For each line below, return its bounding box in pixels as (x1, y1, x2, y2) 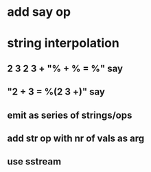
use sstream (7, 156, 62, 168)
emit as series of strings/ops (7, 109, 132, 121)
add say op (7, 4, 71, 20)
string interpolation (7, 36, 120, 51)
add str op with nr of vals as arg (7, 132, 145, 144)
